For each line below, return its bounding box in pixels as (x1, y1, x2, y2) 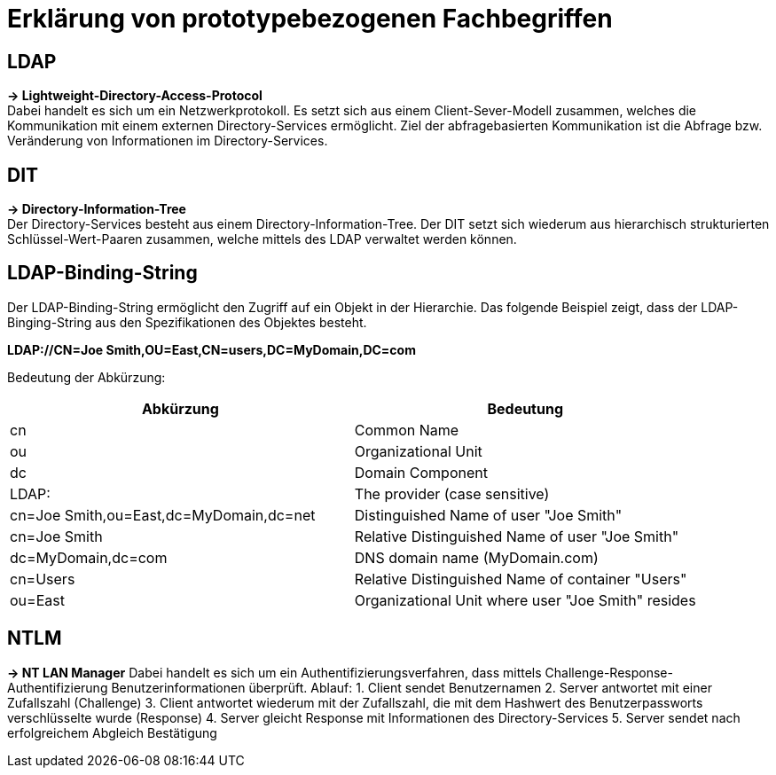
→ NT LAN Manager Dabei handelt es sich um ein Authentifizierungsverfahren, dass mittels (7, 664, 542, 680)
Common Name (354, 420, 459, 439)
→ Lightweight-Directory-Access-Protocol (7, 88, 263, 104)
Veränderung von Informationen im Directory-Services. (7, 133, 328, 149)
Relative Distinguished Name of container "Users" (354, 569, 687, 588)
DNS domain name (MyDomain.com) (354, 548, 599, 567)
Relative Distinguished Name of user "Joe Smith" (354, 527, 679, 545)
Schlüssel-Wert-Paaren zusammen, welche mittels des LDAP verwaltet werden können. (7, 231, 517, 247)
